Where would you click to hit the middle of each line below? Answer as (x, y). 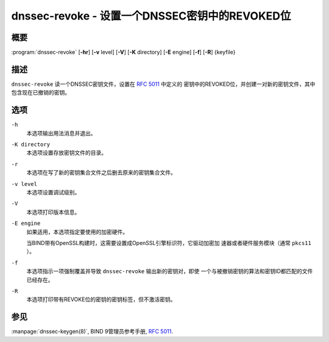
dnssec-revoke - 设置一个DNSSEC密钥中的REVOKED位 (151, 16)
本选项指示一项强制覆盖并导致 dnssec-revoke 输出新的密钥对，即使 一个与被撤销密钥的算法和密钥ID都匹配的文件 (170, 271)
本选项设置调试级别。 (53, 192)
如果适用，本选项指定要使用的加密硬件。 (77, 232)
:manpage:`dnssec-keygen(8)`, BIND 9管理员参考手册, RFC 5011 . (92, 332)
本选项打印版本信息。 (53, 212)
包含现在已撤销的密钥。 (41, 93)
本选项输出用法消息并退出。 (61, 133)
